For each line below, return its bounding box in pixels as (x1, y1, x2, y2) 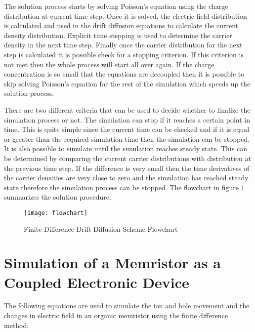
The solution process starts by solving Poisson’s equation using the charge (4, 1, 228, 11)
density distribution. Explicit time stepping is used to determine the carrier (4, 30, 232, 40)
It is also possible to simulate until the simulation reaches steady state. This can (4, 143, 247, 154)
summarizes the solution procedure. (4, 192, 111, 202)
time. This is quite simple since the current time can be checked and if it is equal (4, 124, 250, 134)
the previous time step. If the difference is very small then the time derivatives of (4, 163, 250, 173)
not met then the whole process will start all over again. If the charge (4, 59, 214, 69)
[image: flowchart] (24, 209, 87, 216)
